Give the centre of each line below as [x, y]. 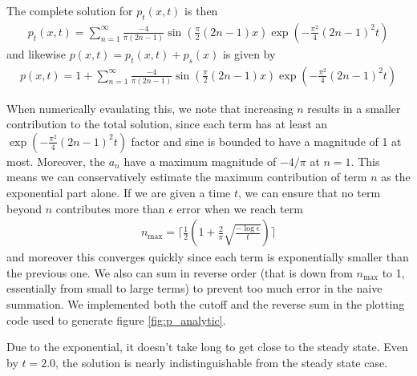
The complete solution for [70, 10]
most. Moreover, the [56, 161]
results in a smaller [354, 108]
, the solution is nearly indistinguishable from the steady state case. [222, 362]
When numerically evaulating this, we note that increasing [150, 108]
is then [201, 10]
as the [396, 177]
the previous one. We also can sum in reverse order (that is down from [180, 272]
